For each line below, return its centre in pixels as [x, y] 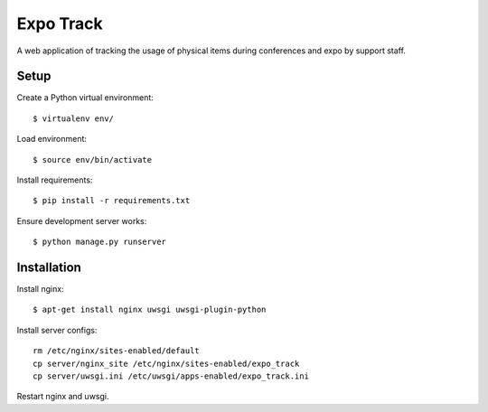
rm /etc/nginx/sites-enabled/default [117, 351]
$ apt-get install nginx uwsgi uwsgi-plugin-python [150, 310]
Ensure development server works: [82, 220]
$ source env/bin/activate [93, 159]
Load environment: [52, 139]
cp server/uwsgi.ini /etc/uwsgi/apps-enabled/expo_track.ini [171, 376]
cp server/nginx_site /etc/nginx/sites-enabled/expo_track [166, 363]
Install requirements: [55, 180]
